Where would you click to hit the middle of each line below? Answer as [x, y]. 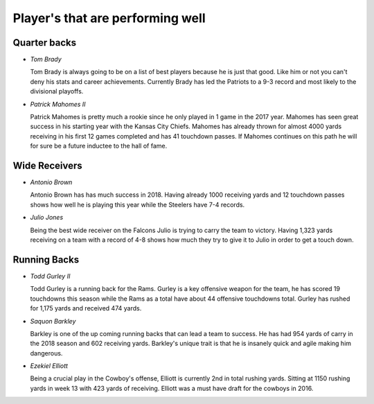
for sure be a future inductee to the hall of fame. [99, 146]
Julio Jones [47, 218]
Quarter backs [44, 43]
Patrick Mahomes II [58, 104]
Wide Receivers [47, 166]
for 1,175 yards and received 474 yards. [86, 308]
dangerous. [46, 353]
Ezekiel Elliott [49, 366]
